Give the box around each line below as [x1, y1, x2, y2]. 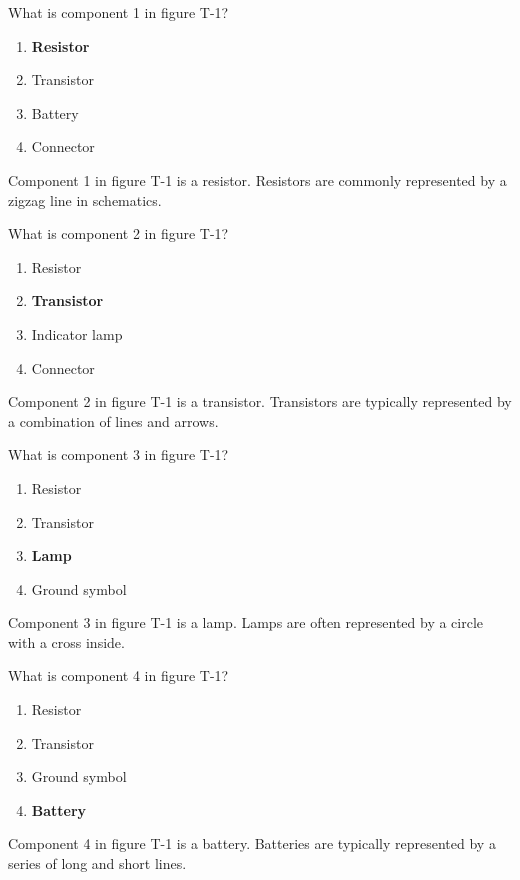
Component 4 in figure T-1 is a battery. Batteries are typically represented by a [8, 833, 496, 854]
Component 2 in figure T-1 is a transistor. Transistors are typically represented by [8, 391, 512, 412]
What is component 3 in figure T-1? [8, 444, 229, 465]
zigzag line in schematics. [8, 189, 162, 210]
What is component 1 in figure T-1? [8, 2, 229, 22]
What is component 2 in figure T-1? [8, 223, 229, 244]
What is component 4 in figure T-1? [8, 665, 229, 686]
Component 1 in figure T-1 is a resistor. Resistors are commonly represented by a [8, 169, 507, 190]
